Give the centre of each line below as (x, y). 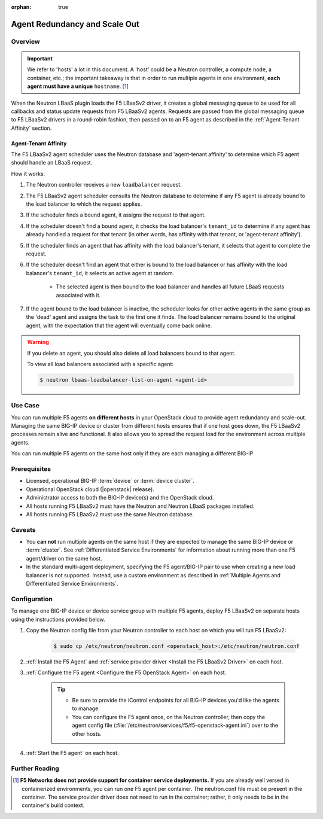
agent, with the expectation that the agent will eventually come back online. (119, 325)
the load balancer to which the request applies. (84, 204)
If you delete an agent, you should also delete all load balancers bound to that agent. (131, 353)
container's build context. (53, 805)
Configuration (32, 599)
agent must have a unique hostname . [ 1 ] (78, 86)
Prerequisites (31, 468)
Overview (25, 41)
